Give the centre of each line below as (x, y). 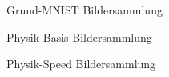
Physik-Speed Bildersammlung (81, 64)
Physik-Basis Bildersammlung (79, 36)
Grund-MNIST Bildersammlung (84, 10)
